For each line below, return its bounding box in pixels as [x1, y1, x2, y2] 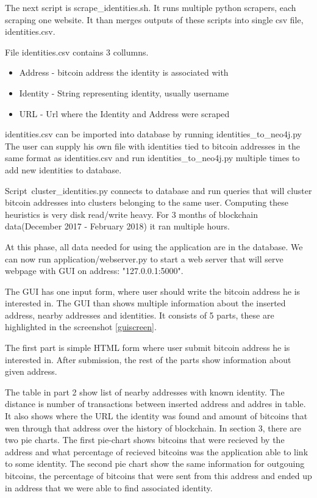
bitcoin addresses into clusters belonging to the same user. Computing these [5, 196, 289, 209]
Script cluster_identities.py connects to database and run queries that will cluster [5, 184, 312, 197]
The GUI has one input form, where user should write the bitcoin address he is [5, 284, 301, 297]
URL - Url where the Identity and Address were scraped [19, 107, 230, 120]
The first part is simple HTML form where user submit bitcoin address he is [5, 341, 290, 354]
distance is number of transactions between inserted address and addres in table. [5, 397, 306, 410]
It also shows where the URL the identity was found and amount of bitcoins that [5, 410, 308, 422]
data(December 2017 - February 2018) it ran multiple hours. [5, 220, 230, 233]
